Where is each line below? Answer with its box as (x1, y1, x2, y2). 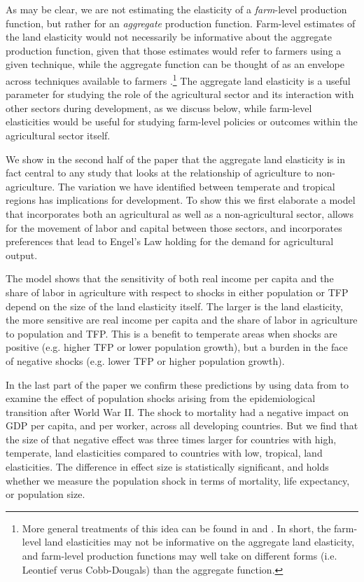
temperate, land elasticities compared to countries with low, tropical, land (6, 445, 323, 460)
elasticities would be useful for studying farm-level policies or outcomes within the (6, 114, 358, 129)
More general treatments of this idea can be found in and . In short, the (22, 520, 331, 535)
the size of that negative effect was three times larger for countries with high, (6, 431, 337, 446)
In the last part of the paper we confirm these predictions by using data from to (6, 377, 349, 392)
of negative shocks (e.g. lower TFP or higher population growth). (6, 353, 285, 368)
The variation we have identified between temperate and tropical (57, 179, 335, 193)
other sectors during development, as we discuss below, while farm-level (6, 100, 312, 115)
